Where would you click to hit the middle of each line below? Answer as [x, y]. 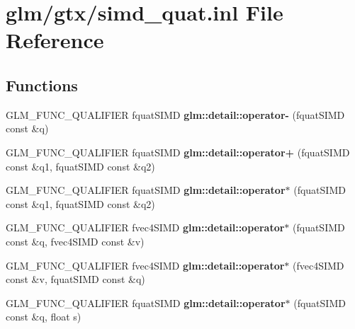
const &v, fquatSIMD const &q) [75, 279]
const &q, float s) [44, 317]
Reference [55, 40]
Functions [42, 85]
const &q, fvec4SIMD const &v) [75, 241]
